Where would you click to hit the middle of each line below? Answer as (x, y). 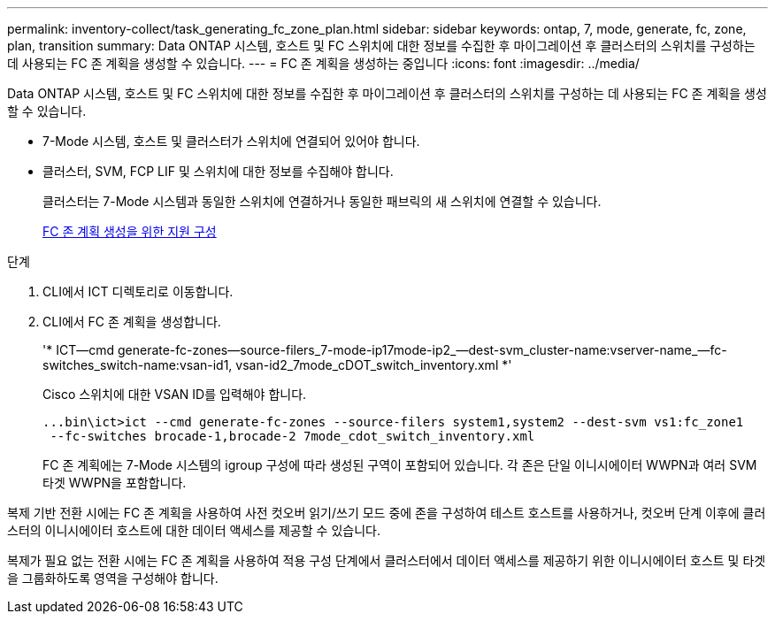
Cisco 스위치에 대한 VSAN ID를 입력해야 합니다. (175, 394)
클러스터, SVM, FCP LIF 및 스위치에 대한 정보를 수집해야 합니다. (218, 171)
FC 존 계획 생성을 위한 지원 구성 (130, 231)
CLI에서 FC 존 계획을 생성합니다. (132, 322)
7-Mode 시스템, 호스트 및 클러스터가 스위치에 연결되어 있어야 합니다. (231, 141)
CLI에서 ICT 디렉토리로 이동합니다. (138, 291)
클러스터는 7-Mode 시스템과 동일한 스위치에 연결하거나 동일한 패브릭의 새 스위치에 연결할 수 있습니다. (322, 201)
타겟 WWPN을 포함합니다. (115, 483)
